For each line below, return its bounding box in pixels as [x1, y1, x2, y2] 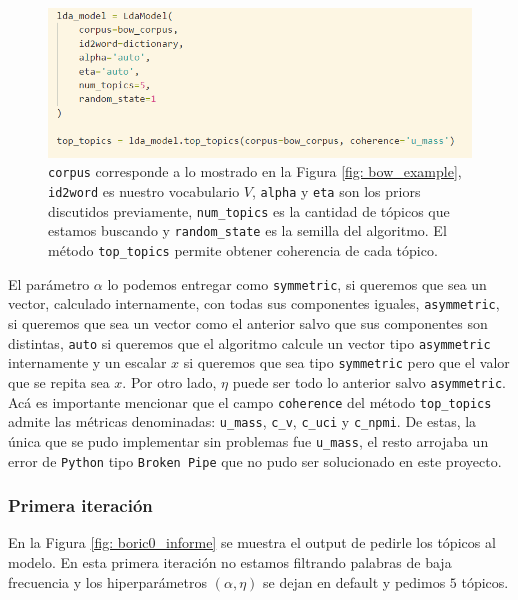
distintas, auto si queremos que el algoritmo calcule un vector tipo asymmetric [8, 332, 491, 353]
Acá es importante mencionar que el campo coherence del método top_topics [8, 391, 492, 412]
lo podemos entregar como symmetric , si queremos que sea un [107, 273, 487, 294]
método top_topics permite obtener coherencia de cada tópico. [48, 240, 438, 261]
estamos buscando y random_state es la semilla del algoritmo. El [48, 220, 447, 241]
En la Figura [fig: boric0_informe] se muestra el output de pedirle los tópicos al [8, 532, 496, 553]
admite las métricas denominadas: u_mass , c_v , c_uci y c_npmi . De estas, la [8, 411, 477, 432]
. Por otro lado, [122, 371, 217, 392]
